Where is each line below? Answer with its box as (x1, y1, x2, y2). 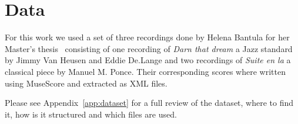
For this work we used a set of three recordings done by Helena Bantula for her (5, 31, 290, 43)
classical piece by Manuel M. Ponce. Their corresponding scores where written (5, 65, 286, 77)
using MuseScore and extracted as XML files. (5, 77, 168, 89)
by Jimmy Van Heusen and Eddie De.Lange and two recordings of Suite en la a (5, 54, 291, 66)
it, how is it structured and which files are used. (5, 108, 177, 120)
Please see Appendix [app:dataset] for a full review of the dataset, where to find (5, 97, 294, 109)
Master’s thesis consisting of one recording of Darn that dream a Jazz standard (5, 42, 293, 54)
